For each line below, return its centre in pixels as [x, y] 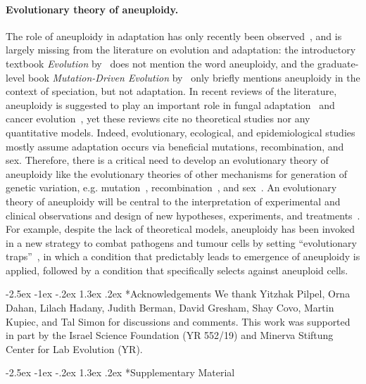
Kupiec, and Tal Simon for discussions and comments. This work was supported [178, 321]
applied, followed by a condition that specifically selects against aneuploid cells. [177, 270]
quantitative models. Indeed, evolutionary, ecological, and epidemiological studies [181, 132]
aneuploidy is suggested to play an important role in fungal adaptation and [170, 104]
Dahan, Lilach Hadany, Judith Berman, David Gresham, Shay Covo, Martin [170, 308]
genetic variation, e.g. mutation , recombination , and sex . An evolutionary [171, 187]
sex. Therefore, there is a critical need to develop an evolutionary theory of [167, 160]
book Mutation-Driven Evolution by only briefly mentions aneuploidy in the [194, 77]
